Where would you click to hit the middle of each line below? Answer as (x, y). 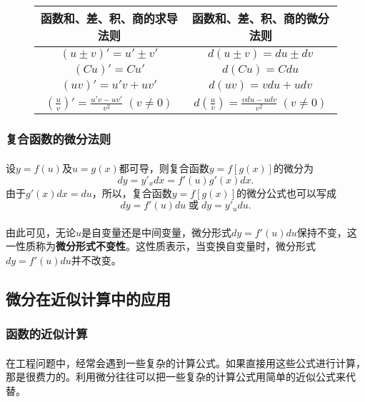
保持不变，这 (327, 232)
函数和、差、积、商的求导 (109, 18)
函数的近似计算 (47, 334)
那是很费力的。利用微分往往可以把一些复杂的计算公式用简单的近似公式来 (176, 377)
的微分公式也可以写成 (287, 192)
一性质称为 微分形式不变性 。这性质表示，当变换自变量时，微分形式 (161, 246)
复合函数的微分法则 (59, 139)
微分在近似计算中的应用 (88, 298)
